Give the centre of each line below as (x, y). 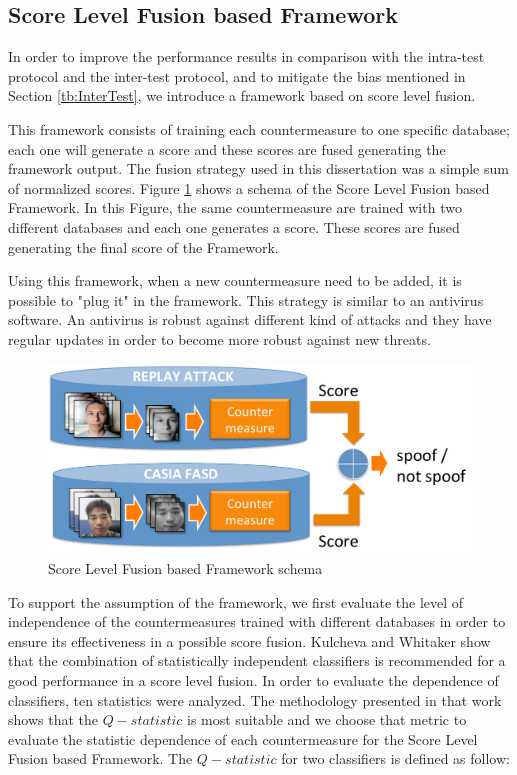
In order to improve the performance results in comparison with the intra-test (246, 56)
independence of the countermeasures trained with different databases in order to (257, 621)
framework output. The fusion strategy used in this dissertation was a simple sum (258, 168)
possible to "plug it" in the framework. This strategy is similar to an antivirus (246, 299)
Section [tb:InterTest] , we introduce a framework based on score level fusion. (242, 95)
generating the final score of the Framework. (143, 246)
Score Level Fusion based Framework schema (185, 567)
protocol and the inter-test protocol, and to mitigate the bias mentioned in (237, 75)
